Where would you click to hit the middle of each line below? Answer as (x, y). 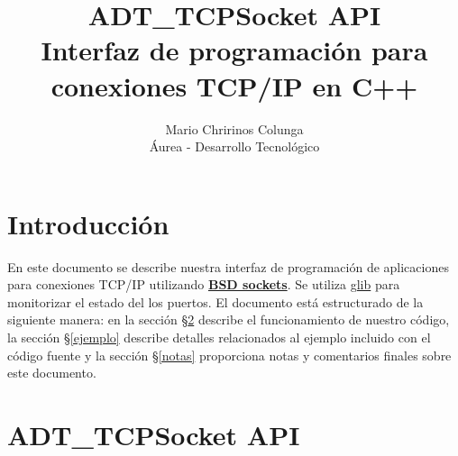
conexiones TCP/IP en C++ (234, 85)
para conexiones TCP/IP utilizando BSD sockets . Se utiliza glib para (204, 284)
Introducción (88, 223)
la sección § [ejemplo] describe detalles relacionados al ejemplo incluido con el (219, 337)
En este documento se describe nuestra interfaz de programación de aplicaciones (228, 266)
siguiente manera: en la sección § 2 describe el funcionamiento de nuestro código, (229, 319)
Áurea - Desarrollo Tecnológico (234, 146)
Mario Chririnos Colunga (234, 128)
